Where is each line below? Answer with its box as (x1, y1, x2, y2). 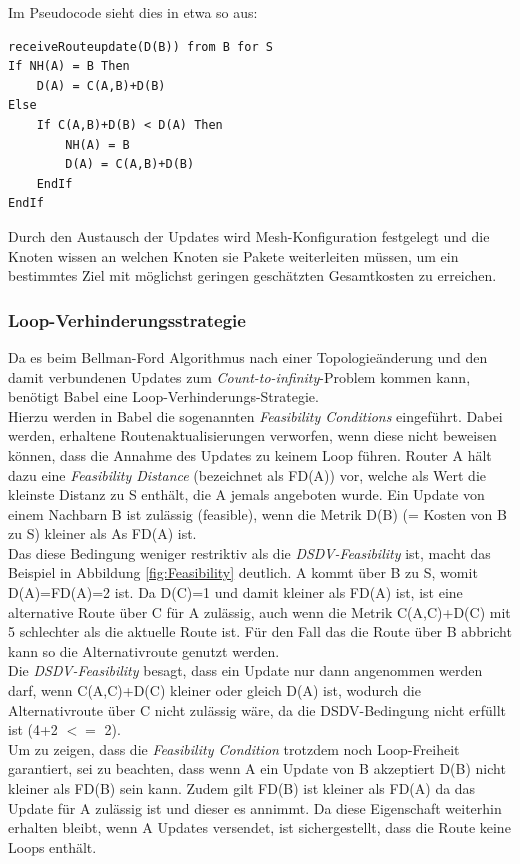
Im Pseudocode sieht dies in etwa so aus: (8, 2, 258, 22)
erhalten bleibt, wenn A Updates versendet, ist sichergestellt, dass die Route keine (8, 817, 511, 838)
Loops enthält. (8, 836, 97, 857)
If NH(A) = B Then (8, 59, 130, 74)
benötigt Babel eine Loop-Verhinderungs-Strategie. (8, 386, 319, 407)
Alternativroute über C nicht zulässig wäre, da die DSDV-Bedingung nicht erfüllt (8, 699, 506, 720)
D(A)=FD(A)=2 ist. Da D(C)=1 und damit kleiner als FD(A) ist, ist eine (8, 582, 463, 603)
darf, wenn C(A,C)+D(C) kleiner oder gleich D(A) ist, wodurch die (8, 680, 421, 701)
